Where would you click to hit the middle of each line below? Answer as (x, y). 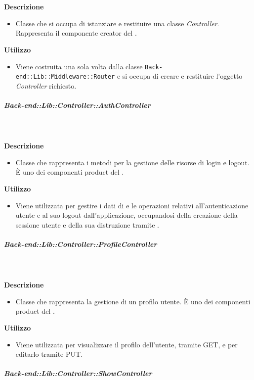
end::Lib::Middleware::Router (65, 77)
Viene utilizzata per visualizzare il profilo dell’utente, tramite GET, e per (127, 344)
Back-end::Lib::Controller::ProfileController (81, 244)
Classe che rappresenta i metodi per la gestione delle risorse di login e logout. (132, 162)
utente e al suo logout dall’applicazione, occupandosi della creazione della (127, 215)
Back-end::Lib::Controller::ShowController (78, 373)
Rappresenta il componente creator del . (76, 33)
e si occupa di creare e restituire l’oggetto (180, 76)
